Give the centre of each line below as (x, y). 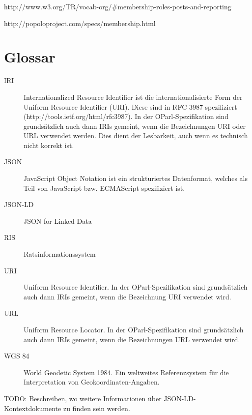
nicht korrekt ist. (49, 145)
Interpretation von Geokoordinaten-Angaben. (92, 382)
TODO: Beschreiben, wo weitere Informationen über (83, 398)
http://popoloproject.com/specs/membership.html (80, 23)
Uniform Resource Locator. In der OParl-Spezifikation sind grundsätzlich (134, 329)
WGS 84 (17, 356)
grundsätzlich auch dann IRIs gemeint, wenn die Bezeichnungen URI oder (135, 126)
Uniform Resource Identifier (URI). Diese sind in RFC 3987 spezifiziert (130, 106)
